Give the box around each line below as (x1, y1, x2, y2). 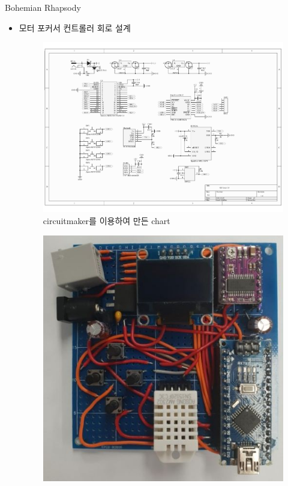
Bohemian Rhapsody (5, 1, 81, 13)
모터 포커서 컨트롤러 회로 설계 (19, 21, 131, 34)
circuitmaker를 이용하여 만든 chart (43, 214, 170, 226)
